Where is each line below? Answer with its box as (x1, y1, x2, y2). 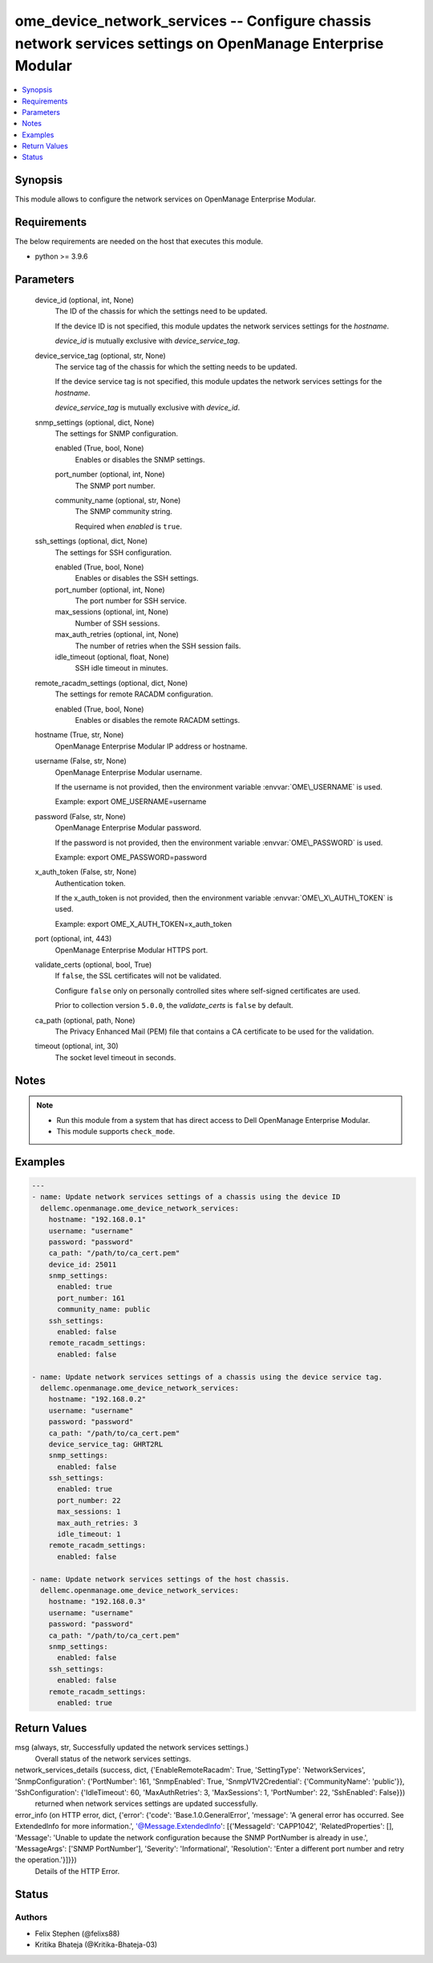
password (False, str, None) (34, 811, 126, 821)
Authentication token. (55, 878, 126, 888)
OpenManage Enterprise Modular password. (55, 823, 202, 833)
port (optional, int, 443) (34, 934, 112, 944)
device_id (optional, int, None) (34, 296, 134, 305)
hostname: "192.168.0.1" (48, 1215, 147, 1224)
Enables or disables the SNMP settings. (75, 455, 205, 464)
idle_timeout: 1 (57, 1530, 121, 1539)
